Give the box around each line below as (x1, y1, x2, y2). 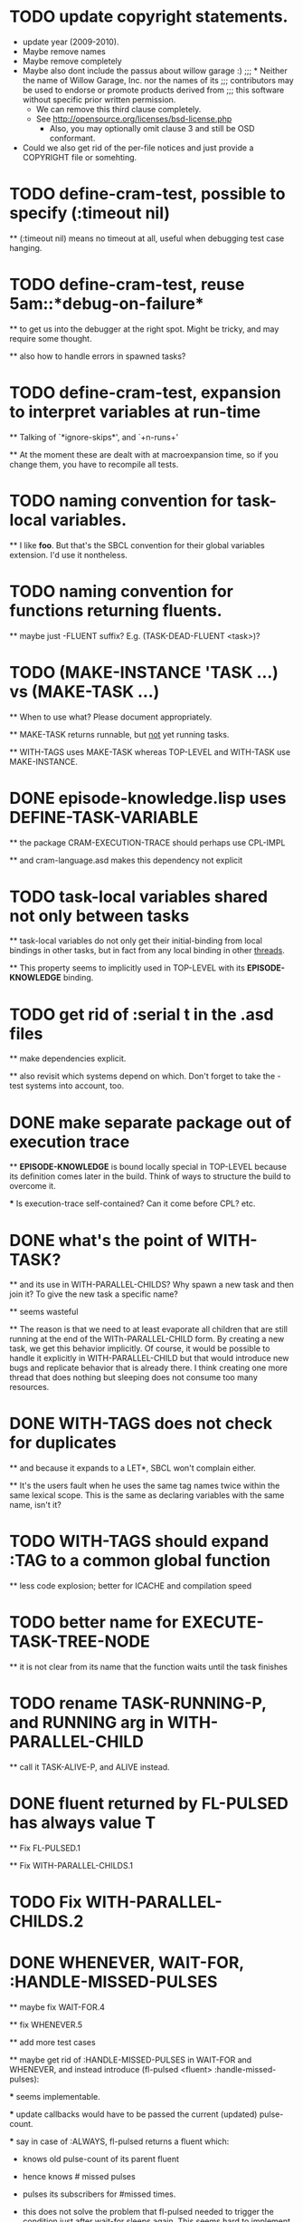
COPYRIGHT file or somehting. (22, 151, 137, 162)
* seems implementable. (9, 2092, 101, 2102)
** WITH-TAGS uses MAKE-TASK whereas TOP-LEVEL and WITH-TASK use (9, 746, 291, 758)
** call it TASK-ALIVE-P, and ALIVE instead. (9, 1762, 170, 1773)
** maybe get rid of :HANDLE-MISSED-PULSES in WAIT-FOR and (9, 2054, 252, 2065)
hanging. (9, 242, 43, 253)
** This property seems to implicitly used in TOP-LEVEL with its (9, 962, 246, 973)
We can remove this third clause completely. (35, 103, 202, 114)
